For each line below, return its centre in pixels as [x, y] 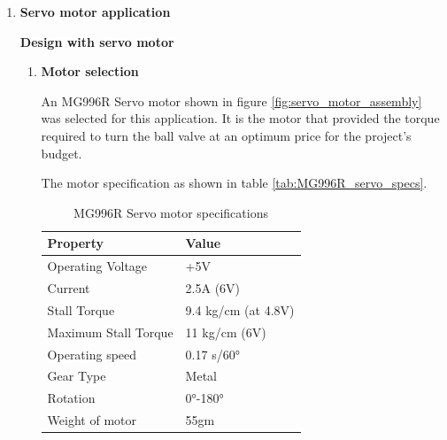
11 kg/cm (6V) [226, 332]
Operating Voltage [97, 266]
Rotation [71, 398]
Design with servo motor [97, 41]
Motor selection [90, 71]
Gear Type [77, 376]
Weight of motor [92, 420]
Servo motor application [95, 12]
